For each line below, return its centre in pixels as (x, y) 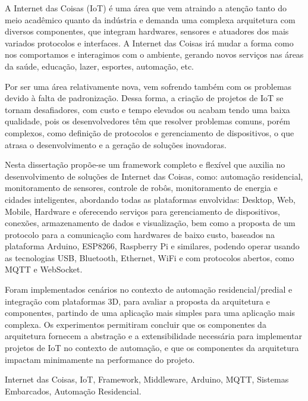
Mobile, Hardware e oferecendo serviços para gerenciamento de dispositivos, (142, 211)
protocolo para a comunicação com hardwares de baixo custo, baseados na (140, 234)
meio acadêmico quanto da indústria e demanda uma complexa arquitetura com (150, 19)
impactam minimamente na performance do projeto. (100, 359)
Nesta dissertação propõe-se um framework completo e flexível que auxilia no (145, 165)
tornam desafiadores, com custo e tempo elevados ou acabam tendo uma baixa (147, 109)
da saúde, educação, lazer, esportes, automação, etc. (99, 66)
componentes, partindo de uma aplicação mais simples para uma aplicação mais (150, 313)
